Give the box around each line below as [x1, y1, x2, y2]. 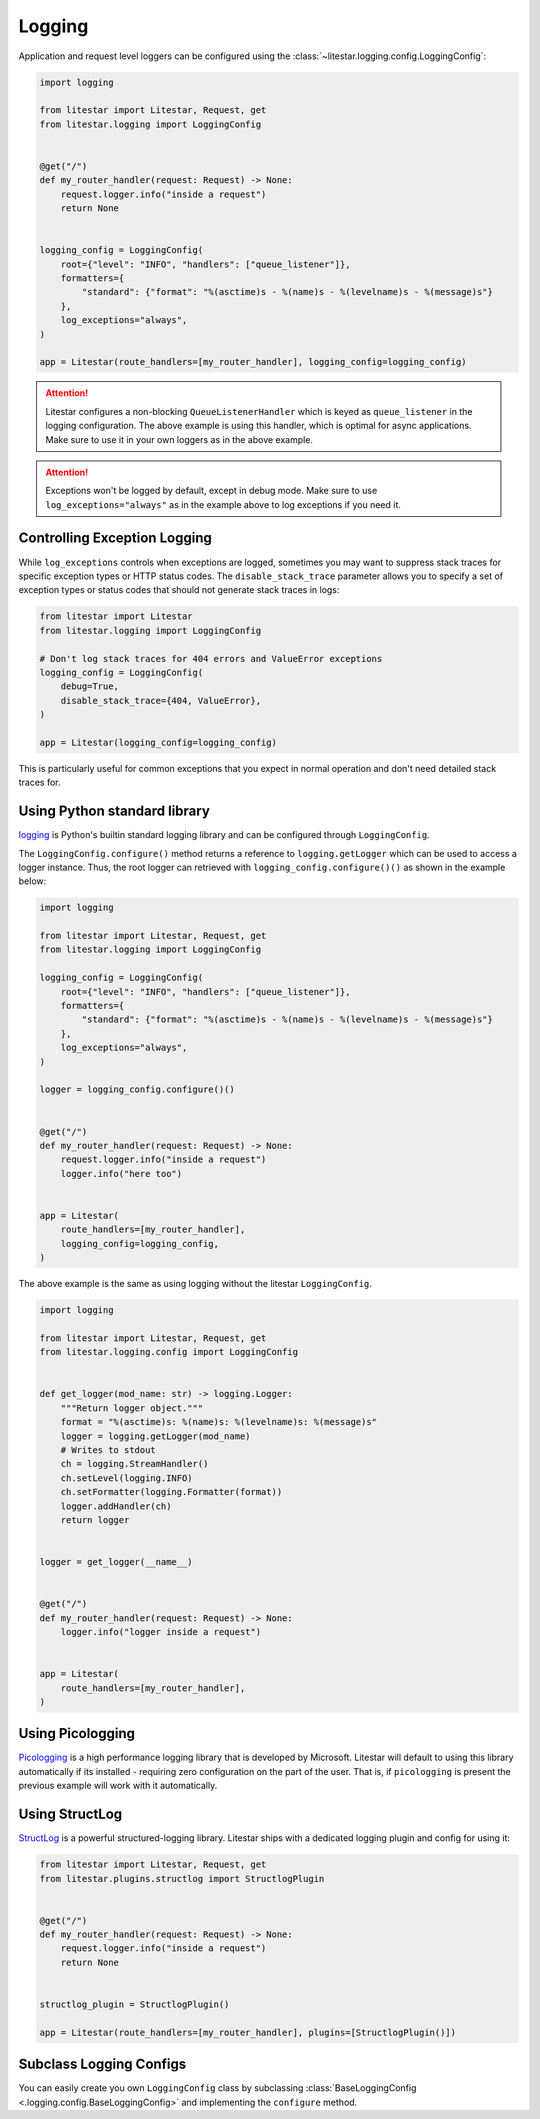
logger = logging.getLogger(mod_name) [60, 1430, 251, 1442]
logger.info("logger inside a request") [60, 1626, 262, 1638]
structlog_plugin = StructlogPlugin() [39, 1999, 230, 2010]
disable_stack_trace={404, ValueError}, [60, 695, 262, 706]
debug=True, [60, 681, 120, 692]
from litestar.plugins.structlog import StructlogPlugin [39, 1873, 325, 1884]
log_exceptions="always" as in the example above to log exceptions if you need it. [45, 498, 402, 510]
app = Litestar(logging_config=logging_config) [39, 736, 277, 748]
